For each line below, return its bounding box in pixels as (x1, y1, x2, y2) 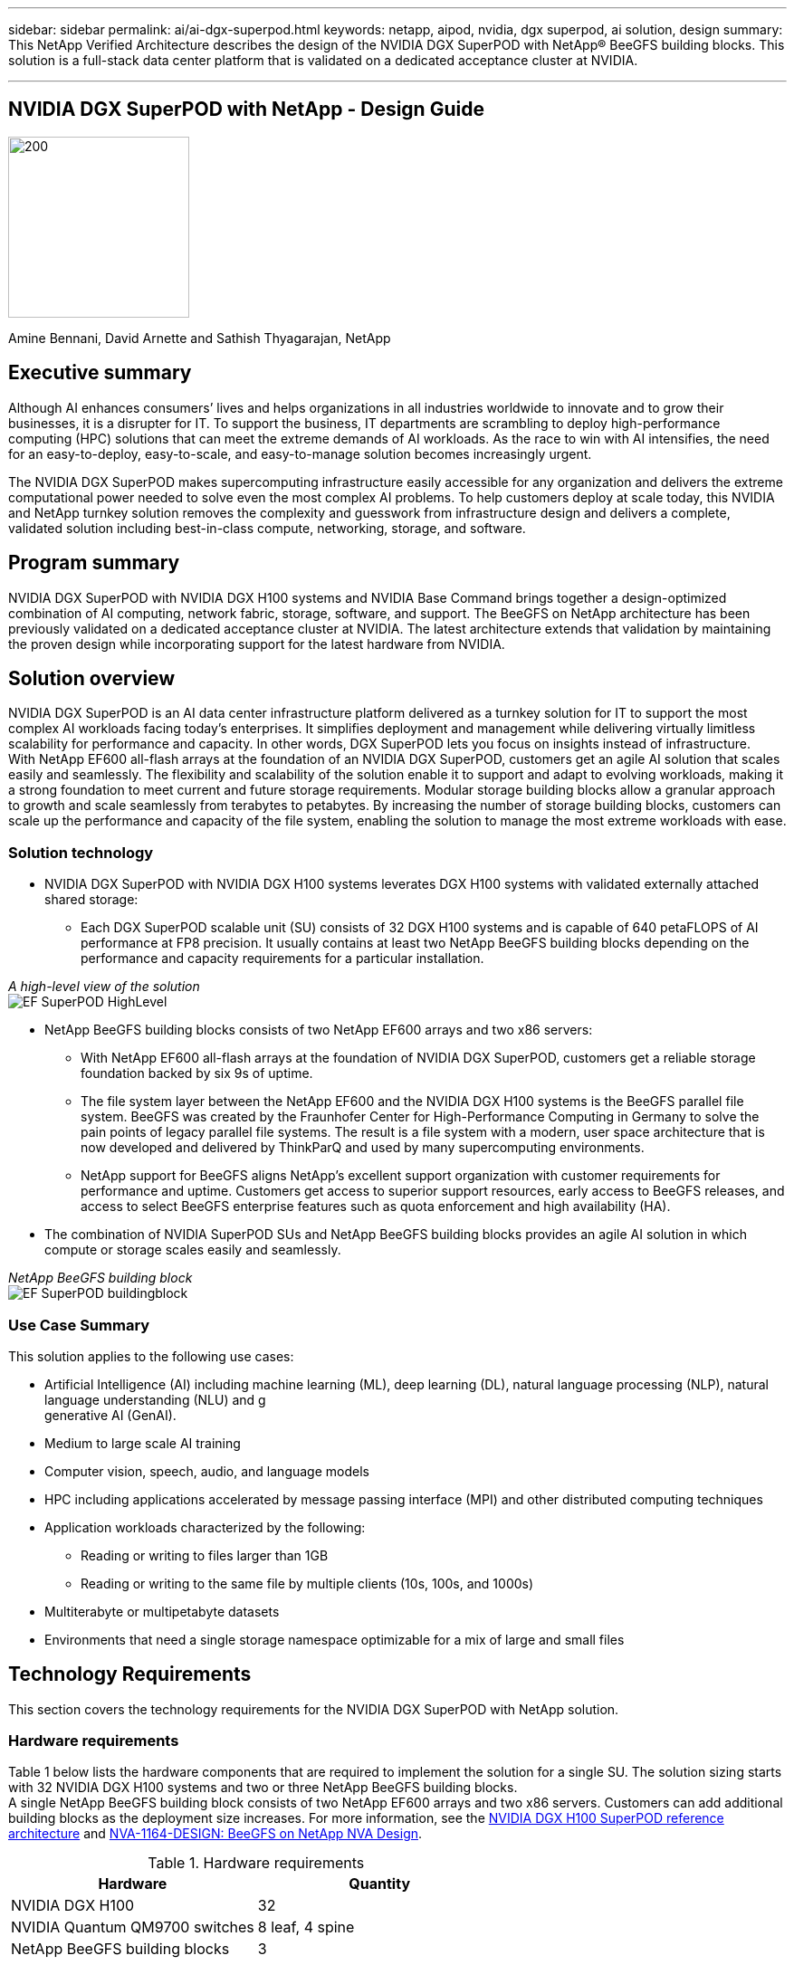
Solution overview (8, 666, 176, 690)
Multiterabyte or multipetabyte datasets (44, 1603, 280, 1619)
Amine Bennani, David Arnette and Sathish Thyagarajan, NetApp (8, 329, 391, 346)
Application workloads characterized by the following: (44, 1519, 366, 1535)
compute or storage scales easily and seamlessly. (44, 1242, 341, 1258)
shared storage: (44, 892, 139, 908)
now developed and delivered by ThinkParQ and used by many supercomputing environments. (81, 1140, 645, 1156)
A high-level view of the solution (8, 978, 200, 995)
